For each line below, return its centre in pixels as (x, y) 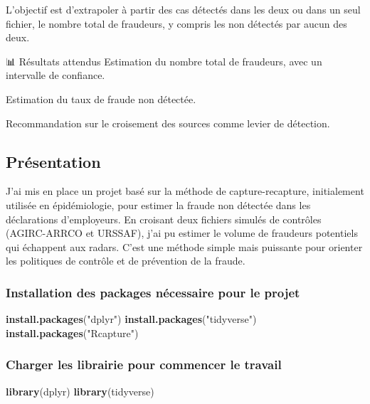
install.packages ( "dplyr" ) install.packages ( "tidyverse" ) (131, 319)
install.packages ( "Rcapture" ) (72, 333)
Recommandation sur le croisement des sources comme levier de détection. (168, 123)
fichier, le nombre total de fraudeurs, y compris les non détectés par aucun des (176, 23)
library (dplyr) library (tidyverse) (80, 391)
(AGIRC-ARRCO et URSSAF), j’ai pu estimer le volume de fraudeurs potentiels (182, 233)
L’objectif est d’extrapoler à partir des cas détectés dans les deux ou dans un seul (183, 9)
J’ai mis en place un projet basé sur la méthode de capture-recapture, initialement (185, 191)
